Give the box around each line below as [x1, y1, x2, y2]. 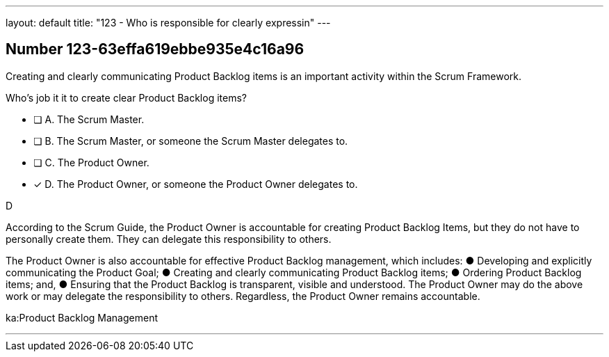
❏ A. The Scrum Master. [33, 113, 145, 125]
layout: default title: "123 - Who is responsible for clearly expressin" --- [6, 17, 331, 29]
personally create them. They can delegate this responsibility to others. [6, 232, 332, 245]
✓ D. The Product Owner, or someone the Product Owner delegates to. [33, 177, 358, 190]
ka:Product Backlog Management [6, 311, 158, 324]
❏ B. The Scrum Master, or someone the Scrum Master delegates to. [33, 134, 348, 147]
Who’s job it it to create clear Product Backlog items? [6, 91, 247, 104]
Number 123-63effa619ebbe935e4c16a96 [6, 40, 304, 58]
